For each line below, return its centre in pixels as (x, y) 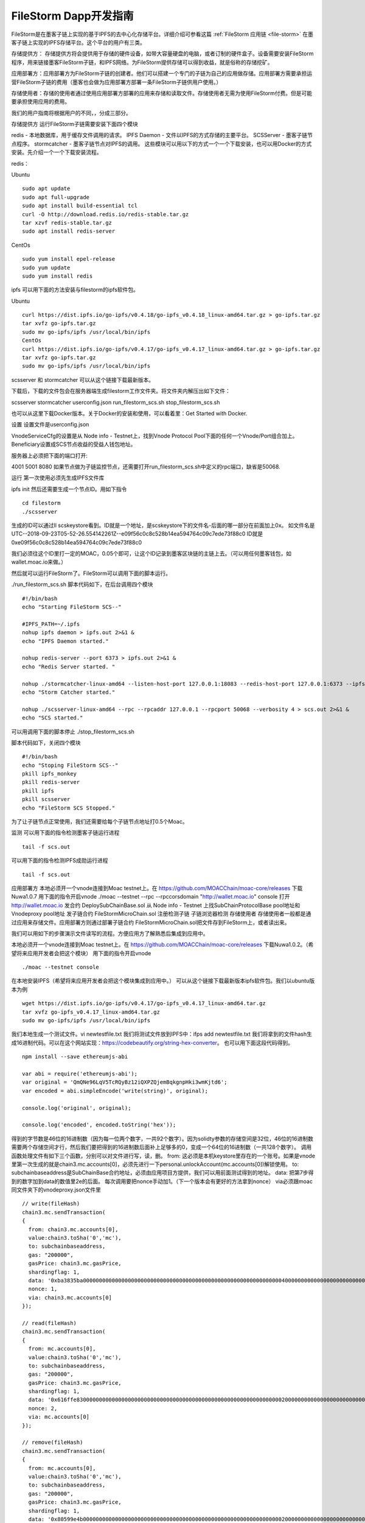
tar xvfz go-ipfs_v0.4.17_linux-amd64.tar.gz (91, 1012)
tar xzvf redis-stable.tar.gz (67, 223)
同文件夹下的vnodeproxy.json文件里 (56, 1190)
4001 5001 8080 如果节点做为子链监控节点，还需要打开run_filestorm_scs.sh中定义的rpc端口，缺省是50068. (146, 467)
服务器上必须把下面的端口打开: (50, 455)
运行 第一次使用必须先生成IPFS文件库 (58, 478)
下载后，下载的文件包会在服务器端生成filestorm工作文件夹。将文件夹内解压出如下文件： (121, 391)
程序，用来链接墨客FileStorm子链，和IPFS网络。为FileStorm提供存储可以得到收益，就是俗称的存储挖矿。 (142, 62)
